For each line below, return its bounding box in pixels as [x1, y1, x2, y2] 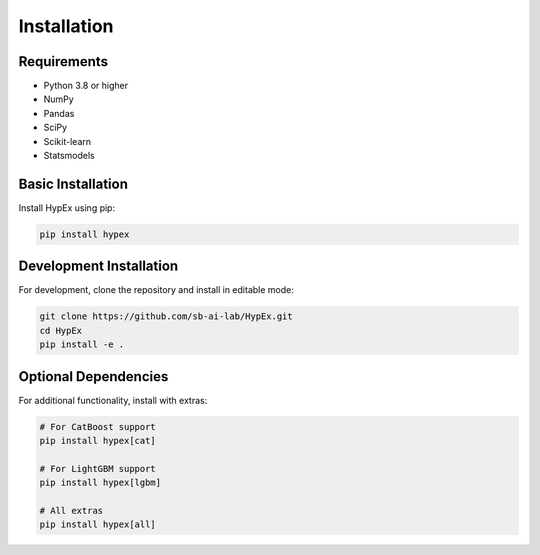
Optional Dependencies [18, 368, 169, 385]
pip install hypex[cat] [39, 435, 157, 447]
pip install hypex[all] [39, 519, 157, 530]
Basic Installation [18, 175, 129, 192]
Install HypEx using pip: [18, 201, 115, 214]
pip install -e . [39, 339, 125, 350]
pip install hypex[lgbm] [39, 477, 162, 489]
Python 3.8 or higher [43, 80, 129, 92]
